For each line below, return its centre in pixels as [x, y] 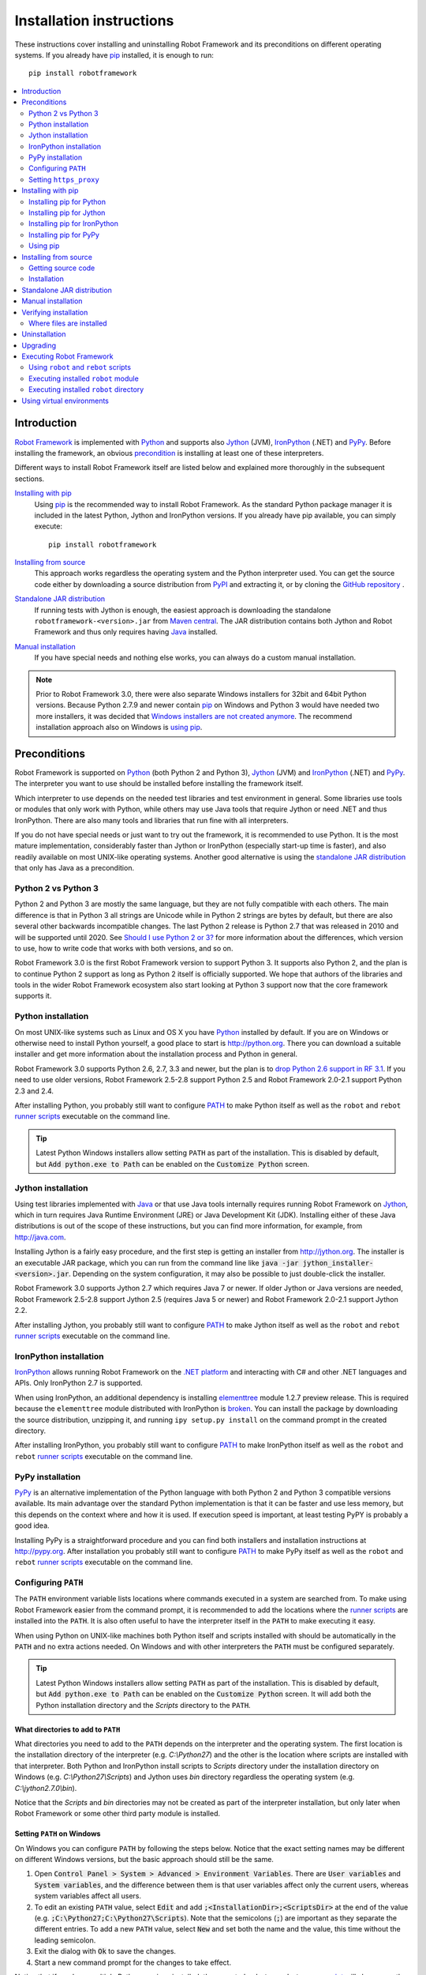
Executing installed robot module [84, 378]
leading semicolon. [65, 1940]
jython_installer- [338, 1263]
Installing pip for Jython [67, 213]
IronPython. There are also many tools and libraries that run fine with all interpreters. [151, 820]
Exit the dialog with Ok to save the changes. [105, 1951]
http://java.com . [40, 1237]
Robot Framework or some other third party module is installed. [118, 1814]
